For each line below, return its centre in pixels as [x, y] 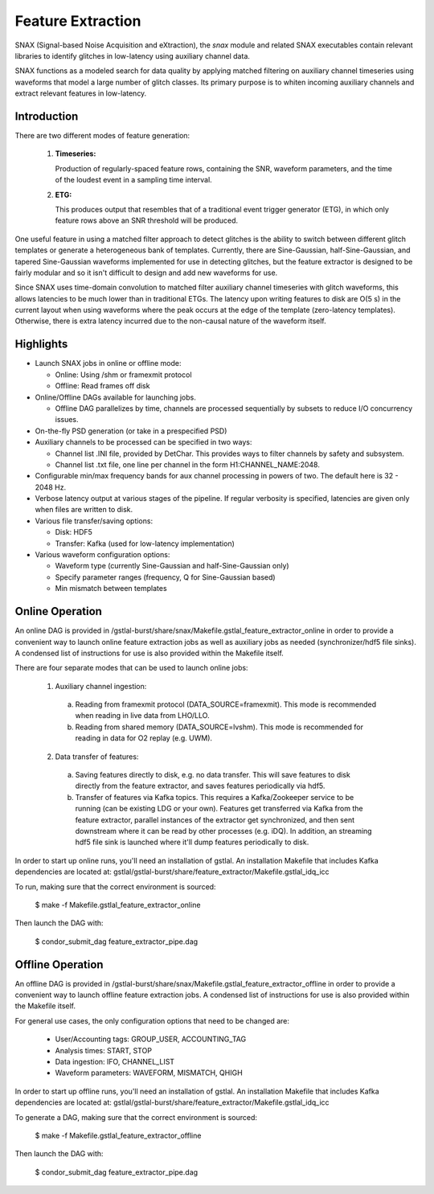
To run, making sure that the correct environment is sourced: [115, 886]
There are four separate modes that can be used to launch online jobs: [131, 668]
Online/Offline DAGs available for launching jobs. [115, 397]
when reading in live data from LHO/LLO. [142, 716]
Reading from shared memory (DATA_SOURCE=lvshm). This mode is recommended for [219, 727]
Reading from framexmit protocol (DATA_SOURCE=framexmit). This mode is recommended [226, 704]
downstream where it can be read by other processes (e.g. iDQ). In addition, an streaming [224, 831]
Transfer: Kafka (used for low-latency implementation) [145, 544]
